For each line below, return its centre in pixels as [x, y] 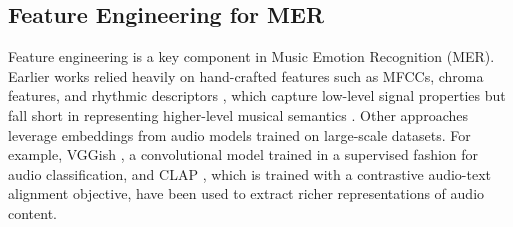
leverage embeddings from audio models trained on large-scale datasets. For [239, 134]
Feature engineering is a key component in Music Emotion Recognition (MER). [251, 56]
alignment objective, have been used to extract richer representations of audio [246, 193]
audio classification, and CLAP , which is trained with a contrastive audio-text [250, 173]
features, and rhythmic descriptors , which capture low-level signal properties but [257, 95]
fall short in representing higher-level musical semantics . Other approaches [238, 114]
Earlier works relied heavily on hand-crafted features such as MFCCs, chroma [246, 75]
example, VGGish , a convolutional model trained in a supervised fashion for [243, 154]
